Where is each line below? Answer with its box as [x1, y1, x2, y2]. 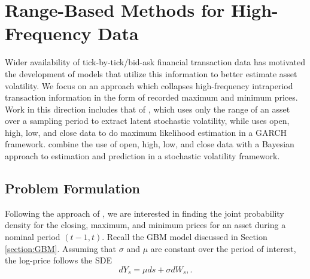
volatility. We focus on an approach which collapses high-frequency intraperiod [5, 79, 293, 92]
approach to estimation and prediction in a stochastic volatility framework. [5, 150, 280, 162]
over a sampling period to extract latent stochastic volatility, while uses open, [5, 114, 290, 127]
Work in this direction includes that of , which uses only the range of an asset [5, 102, 290, 115]
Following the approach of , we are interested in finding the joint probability [5, 207, 284, 219]
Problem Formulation [5, 179, 140, 198]
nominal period [5, 231, 60, 243]
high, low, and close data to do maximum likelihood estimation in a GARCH [5, 126, 287, 138]
